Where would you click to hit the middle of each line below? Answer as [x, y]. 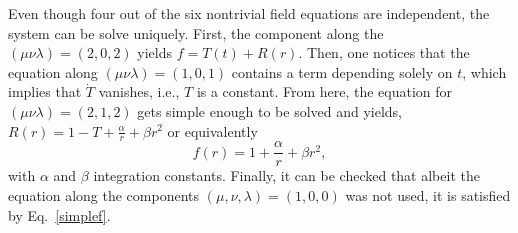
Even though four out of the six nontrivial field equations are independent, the [249, 13]
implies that [45, 91]
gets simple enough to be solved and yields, [270, 110]
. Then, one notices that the [384, 52]
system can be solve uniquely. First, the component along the [196, 32]
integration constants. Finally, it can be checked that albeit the [286, 175]
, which [484, 71]
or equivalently [212, 130]
